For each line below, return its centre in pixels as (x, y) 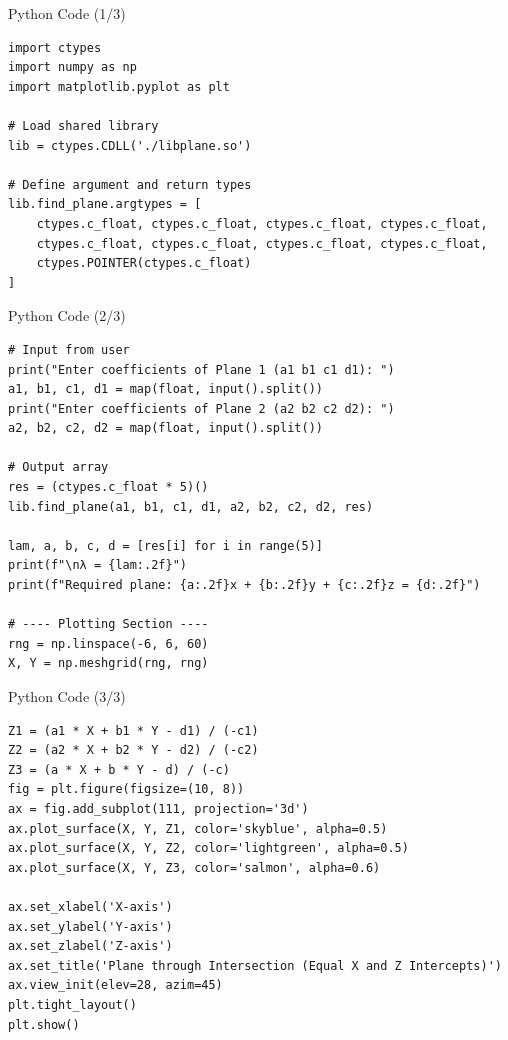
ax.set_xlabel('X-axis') (90, 906)
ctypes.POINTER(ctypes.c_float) (144, 263)
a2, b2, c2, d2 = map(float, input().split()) (165, 428)
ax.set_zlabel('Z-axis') (90, 946)
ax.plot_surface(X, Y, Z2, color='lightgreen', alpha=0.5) (208, 848)
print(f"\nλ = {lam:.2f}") (97, 565)
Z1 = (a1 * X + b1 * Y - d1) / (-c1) (133, 730)
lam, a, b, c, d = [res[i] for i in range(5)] (165, 545)
